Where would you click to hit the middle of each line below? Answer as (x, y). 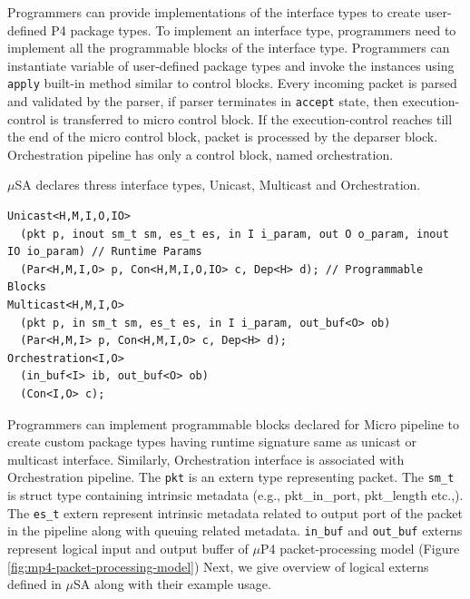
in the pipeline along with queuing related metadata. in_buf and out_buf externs (235, 530)
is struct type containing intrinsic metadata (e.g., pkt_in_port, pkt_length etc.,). (235, 495)
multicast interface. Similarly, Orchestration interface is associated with (206, 459)
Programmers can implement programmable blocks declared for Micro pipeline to (234, 423)
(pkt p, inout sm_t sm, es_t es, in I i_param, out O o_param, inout (235, 234)
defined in (34, 584)
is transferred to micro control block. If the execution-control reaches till (251, 118)
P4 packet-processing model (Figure (360, 548)
